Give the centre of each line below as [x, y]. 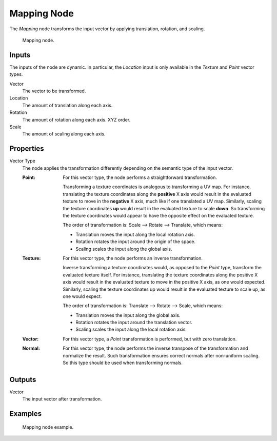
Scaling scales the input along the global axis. [124, 249]
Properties [27, 149]
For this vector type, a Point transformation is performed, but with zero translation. [150, 339]
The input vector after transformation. [62, 399]
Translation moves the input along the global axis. [128, 315]
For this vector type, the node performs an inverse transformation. [133, 258]
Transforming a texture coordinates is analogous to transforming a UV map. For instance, [157, 187]
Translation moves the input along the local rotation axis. [135, 234]
